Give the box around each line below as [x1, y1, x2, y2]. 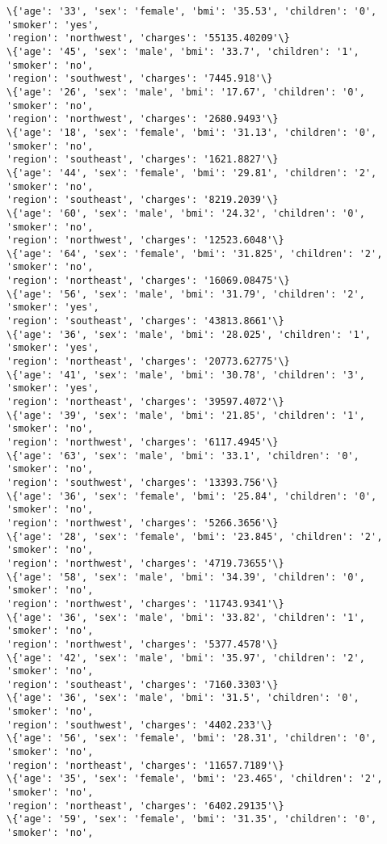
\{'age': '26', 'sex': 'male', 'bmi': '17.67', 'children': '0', [6, 86, 365, 98]
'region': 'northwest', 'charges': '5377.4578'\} [6, 638, 279, 650]
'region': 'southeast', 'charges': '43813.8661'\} [6, 315, 284, 327]
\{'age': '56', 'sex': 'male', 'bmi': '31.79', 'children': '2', [6, 288, 365, 300]
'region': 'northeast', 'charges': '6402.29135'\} [6, 800, 284, 812]
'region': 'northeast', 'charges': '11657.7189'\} [6, 759, 284, 771]
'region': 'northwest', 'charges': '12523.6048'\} [6, 234, 284, 247]
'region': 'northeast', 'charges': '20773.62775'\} [6, 356, 290, 368]
